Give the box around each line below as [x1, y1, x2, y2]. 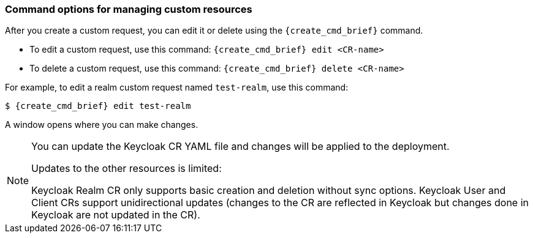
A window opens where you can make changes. [5, 119, 198, 130]
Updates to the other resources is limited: [31, 162, 222, 175]
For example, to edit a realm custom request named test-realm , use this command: [5, 82, 349, 93]
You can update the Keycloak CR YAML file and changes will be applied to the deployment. [31, 140, 450, 153]
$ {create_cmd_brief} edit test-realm [5, 101, 191, 111]
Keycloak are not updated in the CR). [31, 209, 200, 221]
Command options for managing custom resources [5, 3, 252, 15]
